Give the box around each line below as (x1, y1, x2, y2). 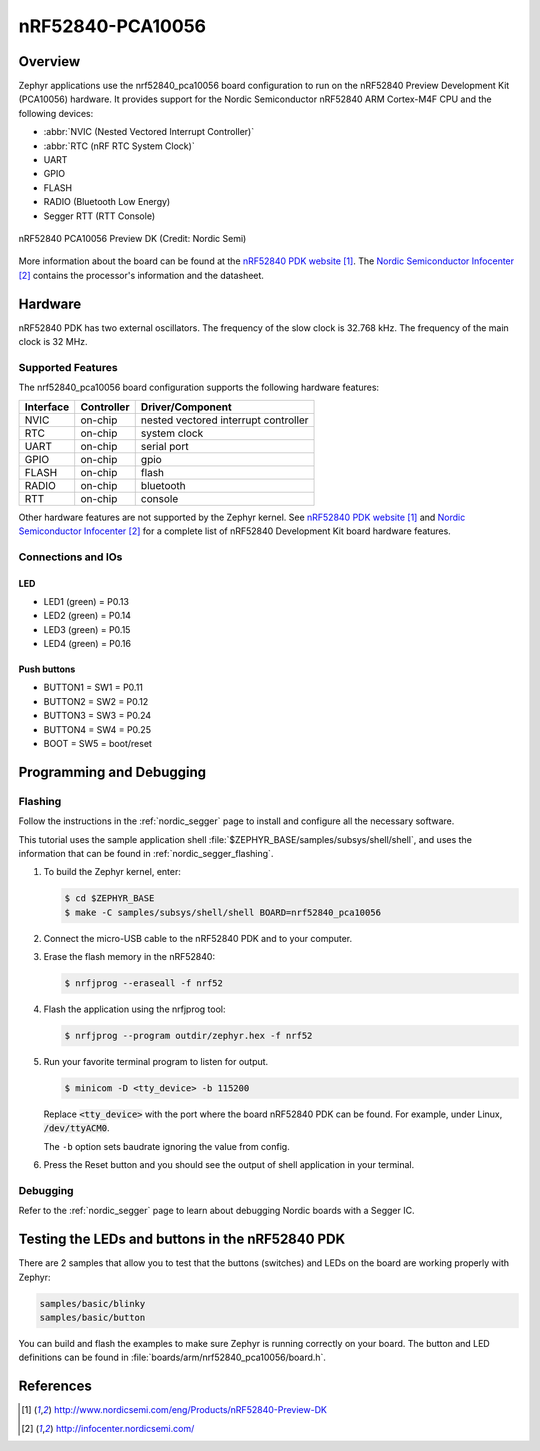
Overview (18, 53, 81, 70)
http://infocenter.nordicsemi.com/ (55, 1422, 195, 1434)
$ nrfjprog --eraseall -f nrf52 (64, 978, 224, 989)
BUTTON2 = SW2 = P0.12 (43, 695, 149, 707)
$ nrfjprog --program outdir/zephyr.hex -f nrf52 (64, 1030, 313, 1042)
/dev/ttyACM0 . (43, 1122, 110, 1134)
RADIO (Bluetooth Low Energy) (43, 196, 171, 208)
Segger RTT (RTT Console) (43, 210, 156, 222)
